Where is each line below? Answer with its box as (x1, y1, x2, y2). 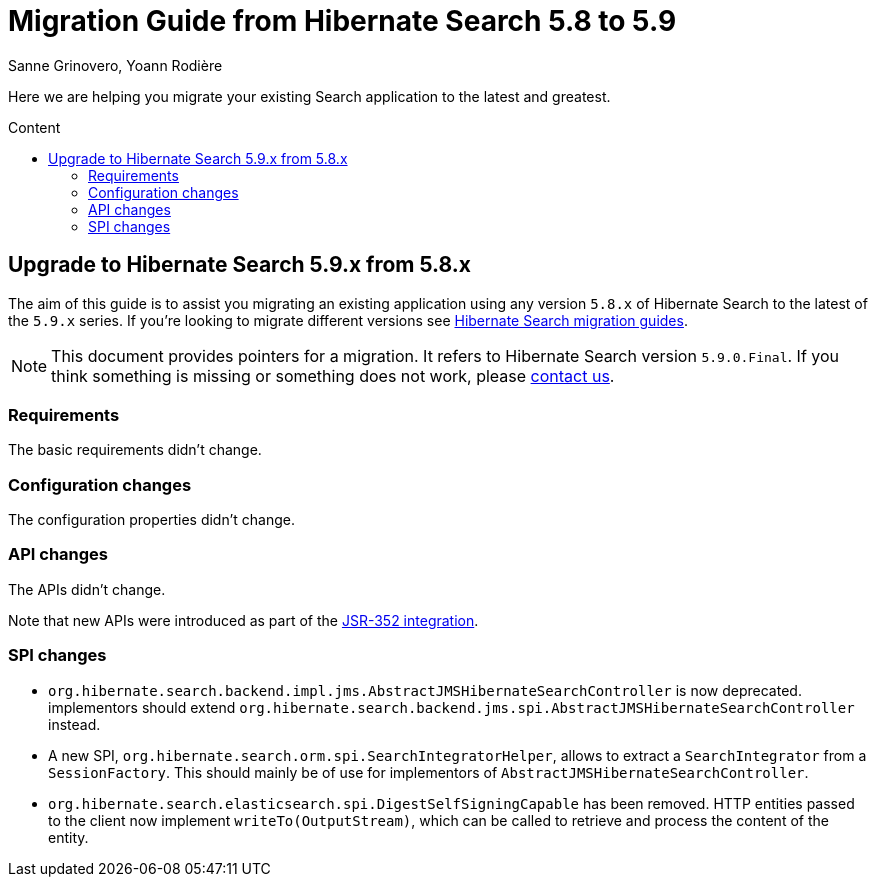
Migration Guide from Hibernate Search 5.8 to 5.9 (8, 4, 677, 38)
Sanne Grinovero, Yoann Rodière (8, 56, 223, 74)
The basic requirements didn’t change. (8, 441, 262, 459)
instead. (48, 715, 101, 733)
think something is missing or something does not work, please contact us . (51, 365, 615, 386)
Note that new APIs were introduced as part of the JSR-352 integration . (8, 611, 479, 629)
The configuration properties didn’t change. (8, 511, 295, 529)
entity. (48, 828, 89, 846)
